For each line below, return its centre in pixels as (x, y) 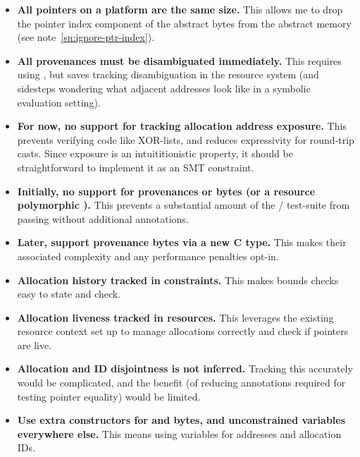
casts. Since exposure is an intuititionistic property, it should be (155, 153)
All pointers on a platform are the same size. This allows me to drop (180, 9)
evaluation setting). (59, 102)
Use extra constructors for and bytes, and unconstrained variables (181, 420)
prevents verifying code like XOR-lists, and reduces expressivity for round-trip (186, 139)
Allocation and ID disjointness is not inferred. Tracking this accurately (185, 368)
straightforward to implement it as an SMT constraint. (136, 167)
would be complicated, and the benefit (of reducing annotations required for (181, 383)
